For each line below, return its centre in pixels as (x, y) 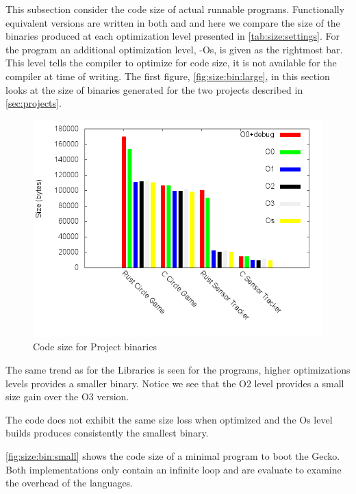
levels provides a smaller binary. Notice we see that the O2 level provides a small (175, 383)
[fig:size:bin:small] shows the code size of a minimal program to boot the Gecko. (173, 455)
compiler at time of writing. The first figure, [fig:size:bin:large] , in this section (168, 76)
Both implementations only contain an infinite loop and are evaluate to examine (174, 469)
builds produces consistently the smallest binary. (107, 433)
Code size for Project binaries (95, 347)
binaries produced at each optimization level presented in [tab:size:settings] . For (173, 36)
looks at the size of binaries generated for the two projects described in (154, 89)
